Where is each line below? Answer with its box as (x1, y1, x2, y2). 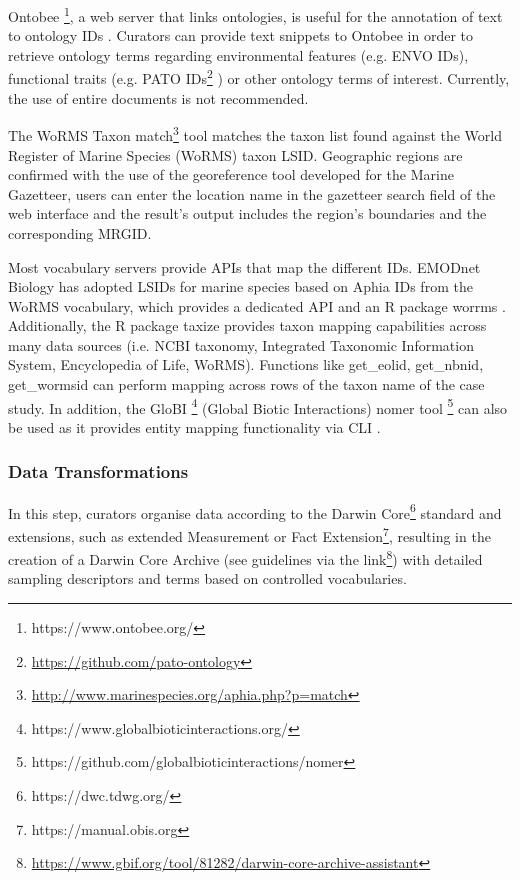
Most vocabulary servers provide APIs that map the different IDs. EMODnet (8, 256, 481, 277)
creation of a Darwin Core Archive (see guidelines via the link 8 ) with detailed (8, 546, 483, 569)
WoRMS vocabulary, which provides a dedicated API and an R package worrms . (8, 295, 506, 316)
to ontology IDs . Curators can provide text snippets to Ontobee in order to (8, 25, 474, 46)
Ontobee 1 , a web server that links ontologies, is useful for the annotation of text (8, 3, 503, 26)
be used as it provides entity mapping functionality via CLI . (8, 416, 381, 437)
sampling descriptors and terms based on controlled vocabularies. (8, 568, 407, 589)
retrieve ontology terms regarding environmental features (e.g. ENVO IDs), (8, 44, 469, 65)
